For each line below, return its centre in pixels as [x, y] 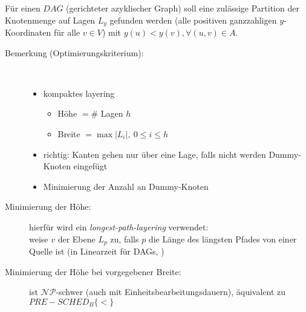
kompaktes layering [79, 93]
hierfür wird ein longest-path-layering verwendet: [119, 226]
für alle [67, 32]
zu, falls [125, 239]
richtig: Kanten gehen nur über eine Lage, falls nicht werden [155, 154]
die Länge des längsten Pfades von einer [223, 239]
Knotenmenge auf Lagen [50, 20]
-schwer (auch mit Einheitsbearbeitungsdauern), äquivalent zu [171, 292]
